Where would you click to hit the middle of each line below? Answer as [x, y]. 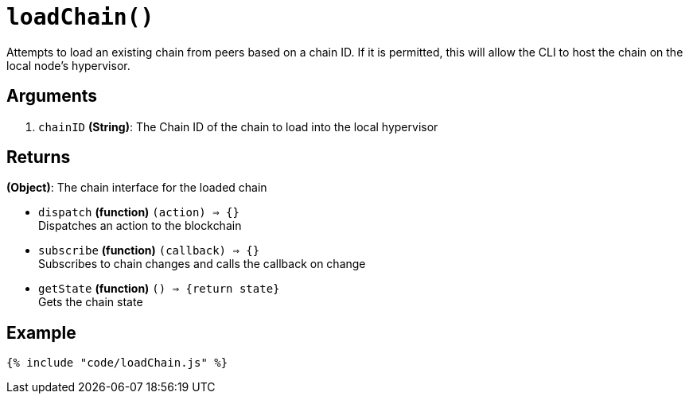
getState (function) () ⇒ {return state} [159, 289]
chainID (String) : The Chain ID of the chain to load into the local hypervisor [238, 126]
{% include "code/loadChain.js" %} [117, 363]
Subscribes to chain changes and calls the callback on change [202, 264]
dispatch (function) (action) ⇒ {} [139, 212]
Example [41, 332]
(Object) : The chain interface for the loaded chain [137, 188]
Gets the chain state [91, 302]
